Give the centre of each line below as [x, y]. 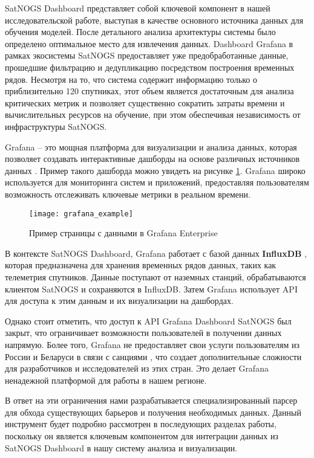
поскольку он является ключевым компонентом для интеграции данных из [142, 436]
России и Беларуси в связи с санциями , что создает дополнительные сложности [153, 356]
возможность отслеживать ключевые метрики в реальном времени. [128, 194]
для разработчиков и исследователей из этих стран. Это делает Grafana [137, 368]
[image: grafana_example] [81, 214]
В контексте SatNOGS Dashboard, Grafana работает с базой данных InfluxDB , [156, 253]
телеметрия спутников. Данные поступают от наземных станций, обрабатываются [155, 276]
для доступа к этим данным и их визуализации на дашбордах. [119, 301]
